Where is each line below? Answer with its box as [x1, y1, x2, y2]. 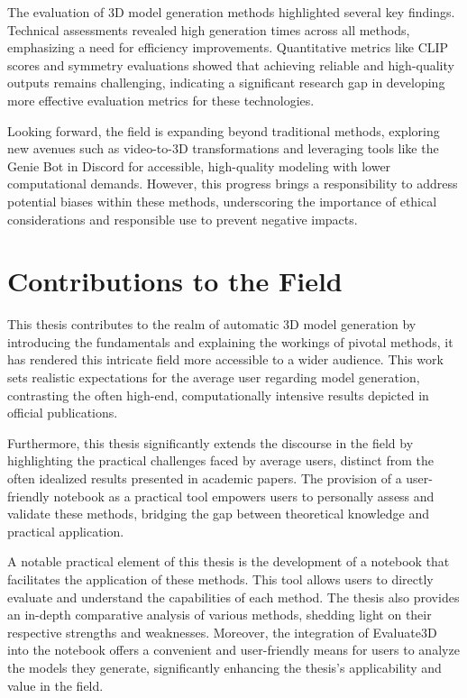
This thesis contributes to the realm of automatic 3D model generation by [7, 315, 417, 334]
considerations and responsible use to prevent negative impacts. [7, 209, 358, 228]
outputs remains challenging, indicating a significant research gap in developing [7, 73, 445, 92]
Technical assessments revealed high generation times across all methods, [7, 20, 410, 39]
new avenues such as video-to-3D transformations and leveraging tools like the [7, 139, 439, 158]
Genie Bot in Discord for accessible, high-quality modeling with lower [7, 156, 391, 175]
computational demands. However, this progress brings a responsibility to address [7, 174, 458, 193]
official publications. [7, 403, 118, 422]
